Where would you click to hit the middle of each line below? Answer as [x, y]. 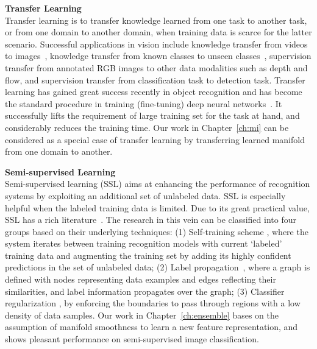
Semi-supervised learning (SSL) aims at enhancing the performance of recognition [158, 184]
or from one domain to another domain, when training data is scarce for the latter [158, 32]
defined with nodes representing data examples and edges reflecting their [141, 279]
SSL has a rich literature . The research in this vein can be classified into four [151, 220]
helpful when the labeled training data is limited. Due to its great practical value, [157, 207]
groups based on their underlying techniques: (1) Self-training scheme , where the [157, 231]
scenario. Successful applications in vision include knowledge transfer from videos [156, 44]
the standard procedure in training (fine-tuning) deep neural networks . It [144, 103]
